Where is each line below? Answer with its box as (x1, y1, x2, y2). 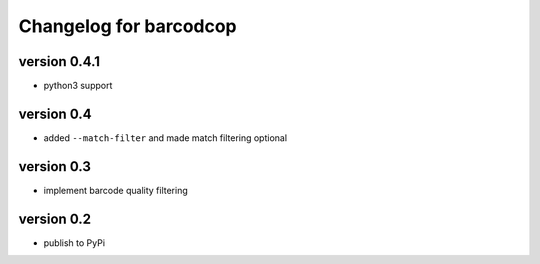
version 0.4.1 (18, 53, 100, 70)
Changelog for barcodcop (18, 15, 237, 37)
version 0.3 (18, 158, 92, 175)
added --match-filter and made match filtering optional (43, 131, 288, 144)
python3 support (43, 80, 113, 92)
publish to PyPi (43, 236, 105, 249)
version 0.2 (18, 210, 92, 227)
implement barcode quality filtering (43, 184, 189, 196)
